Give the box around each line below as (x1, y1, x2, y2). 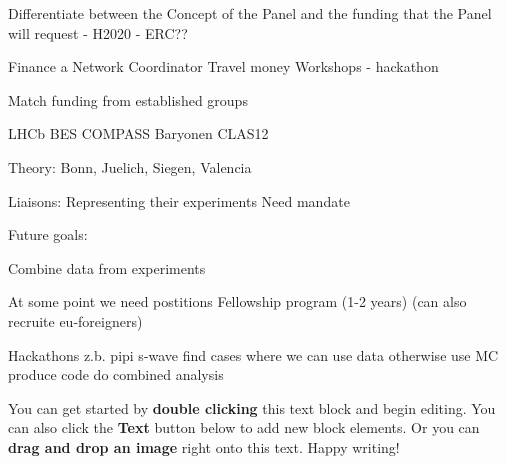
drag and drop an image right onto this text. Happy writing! (8, 436, 400, 457)
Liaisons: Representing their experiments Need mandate (8, 190, 350, 211)
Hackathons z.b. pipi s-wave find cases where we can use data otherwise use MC (8, 344, 499, 365)
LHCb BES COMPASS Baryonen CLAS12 (8, 123, 269, 144)
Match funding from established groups (8, 89, 248, 110)
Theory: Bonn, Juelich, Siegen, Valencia (8, 156, 252, 177)
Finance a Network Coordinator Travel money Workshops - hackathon (8, 56, 439, 77)
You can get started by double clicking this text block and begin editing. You (8, 397, 496, 418)
